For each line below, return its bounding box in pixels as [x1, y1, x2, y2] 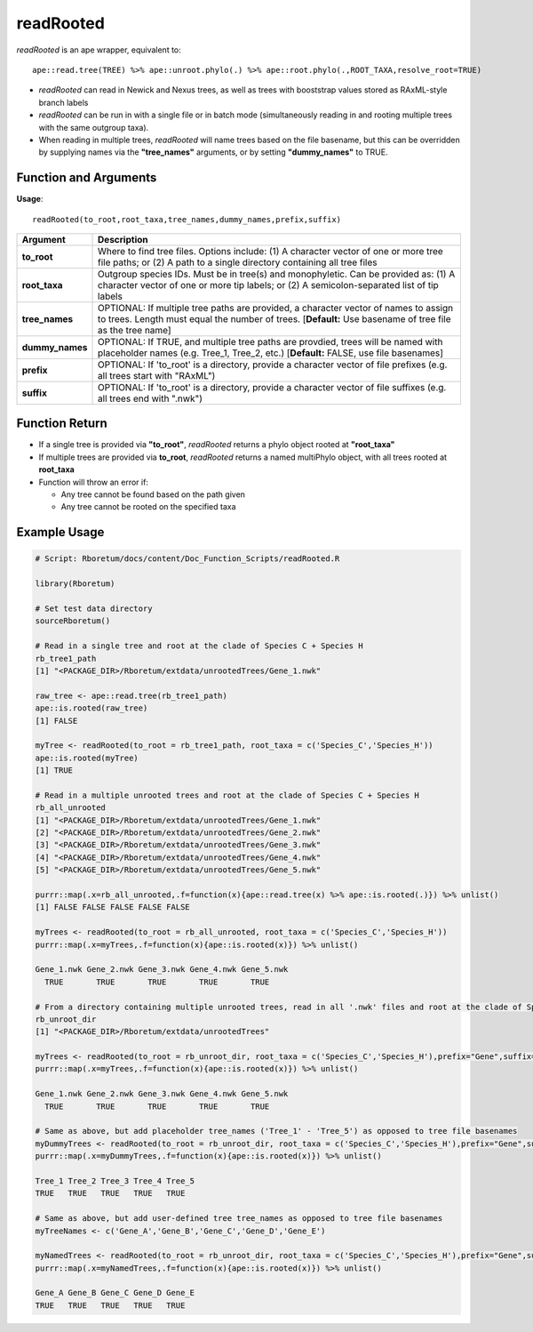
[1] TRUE [35, 766, 74, 775]
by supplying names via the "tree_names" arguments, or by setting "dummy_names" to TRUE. [38, 147, 388, 157]
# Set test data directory [35, 604, 153, 614]
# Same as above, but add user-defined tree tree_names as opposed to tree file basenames [35, 1214, 443, 1224]
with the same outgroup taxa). [38, 122, 149, 132]
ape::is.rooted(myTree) [35, 752, 139, 763]
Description [98, 233, 148, 245]
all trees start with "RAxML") [98, 369, 216, 381]
